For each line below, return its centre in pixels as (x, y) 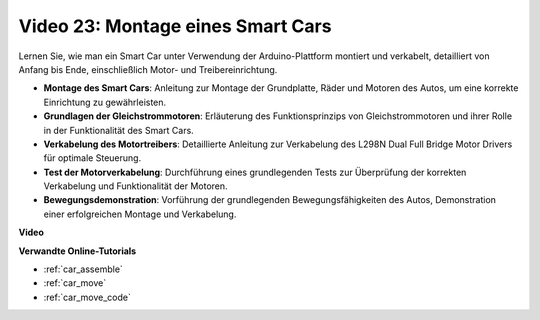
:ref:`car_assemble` (83, 269)
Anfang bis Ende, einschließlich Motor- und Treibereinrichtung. (148, 69)
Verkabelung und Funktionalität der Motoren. (136, 186)
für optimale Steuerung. (92, 158)
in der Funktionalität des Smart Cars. (118, 130)
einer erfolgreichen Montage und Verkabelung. (140, 214)
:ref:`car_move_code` (87, 297)
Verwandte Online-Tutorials (77, 251)
